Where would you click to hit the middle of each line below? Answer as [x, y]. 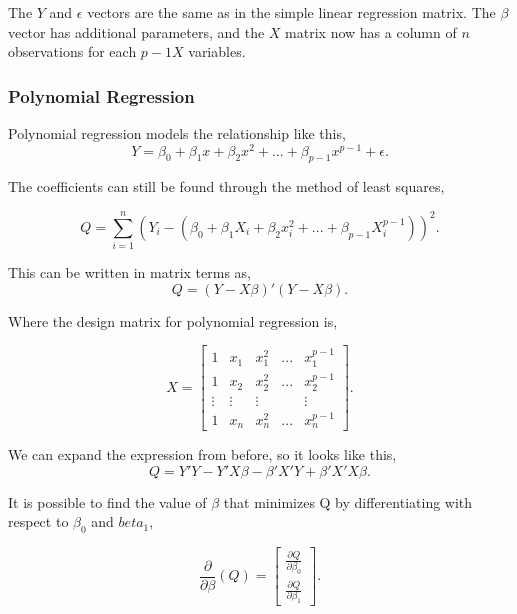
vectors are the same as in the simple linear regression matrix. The [291, 12]
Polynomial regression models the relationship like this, [177, 133]
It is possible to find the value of [107, 501]
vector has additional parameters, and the [136, 31]
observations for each [72, 51]
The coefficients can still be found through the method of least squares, [226, 186]
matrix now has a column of [371, 31]
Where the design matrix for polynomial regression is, [173, 320]
